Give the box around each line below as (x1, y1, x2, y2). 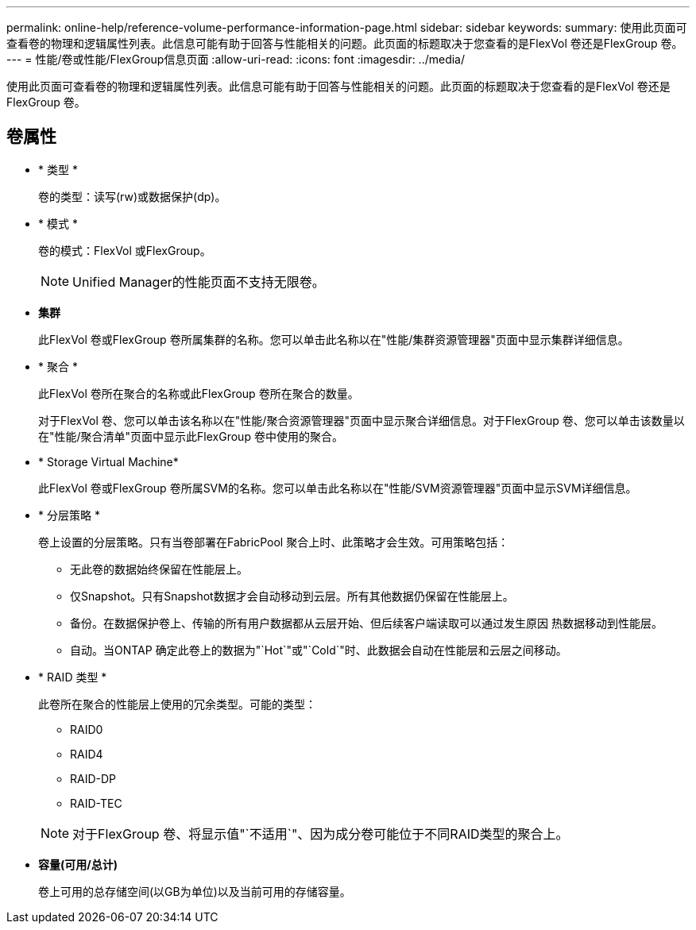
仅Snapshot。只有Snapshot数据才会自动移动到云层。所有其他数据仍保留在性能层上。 (70, 588, 514, 603)
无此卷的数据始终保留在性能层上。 (70, 561, 248, 576)
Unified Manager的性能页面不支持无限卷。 (72, 273, 325, 290)
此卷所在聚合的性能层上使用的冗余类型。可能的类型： (38, 697, 316, 711)
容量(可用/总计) (38, 857, 118, 871)
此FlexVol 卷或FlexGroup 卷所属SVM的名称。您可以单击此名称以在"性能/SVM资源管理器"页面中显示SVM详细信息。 (38, 480, 637, 495)
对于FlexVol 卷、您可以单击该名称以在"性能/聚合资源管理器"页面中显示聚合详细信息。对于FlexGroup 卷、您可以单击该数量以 (38, 413, 685, 427)
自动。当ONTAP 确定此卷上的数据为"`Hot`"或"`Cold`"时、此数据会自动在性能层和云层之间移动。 (70, 643, 567, 657)
